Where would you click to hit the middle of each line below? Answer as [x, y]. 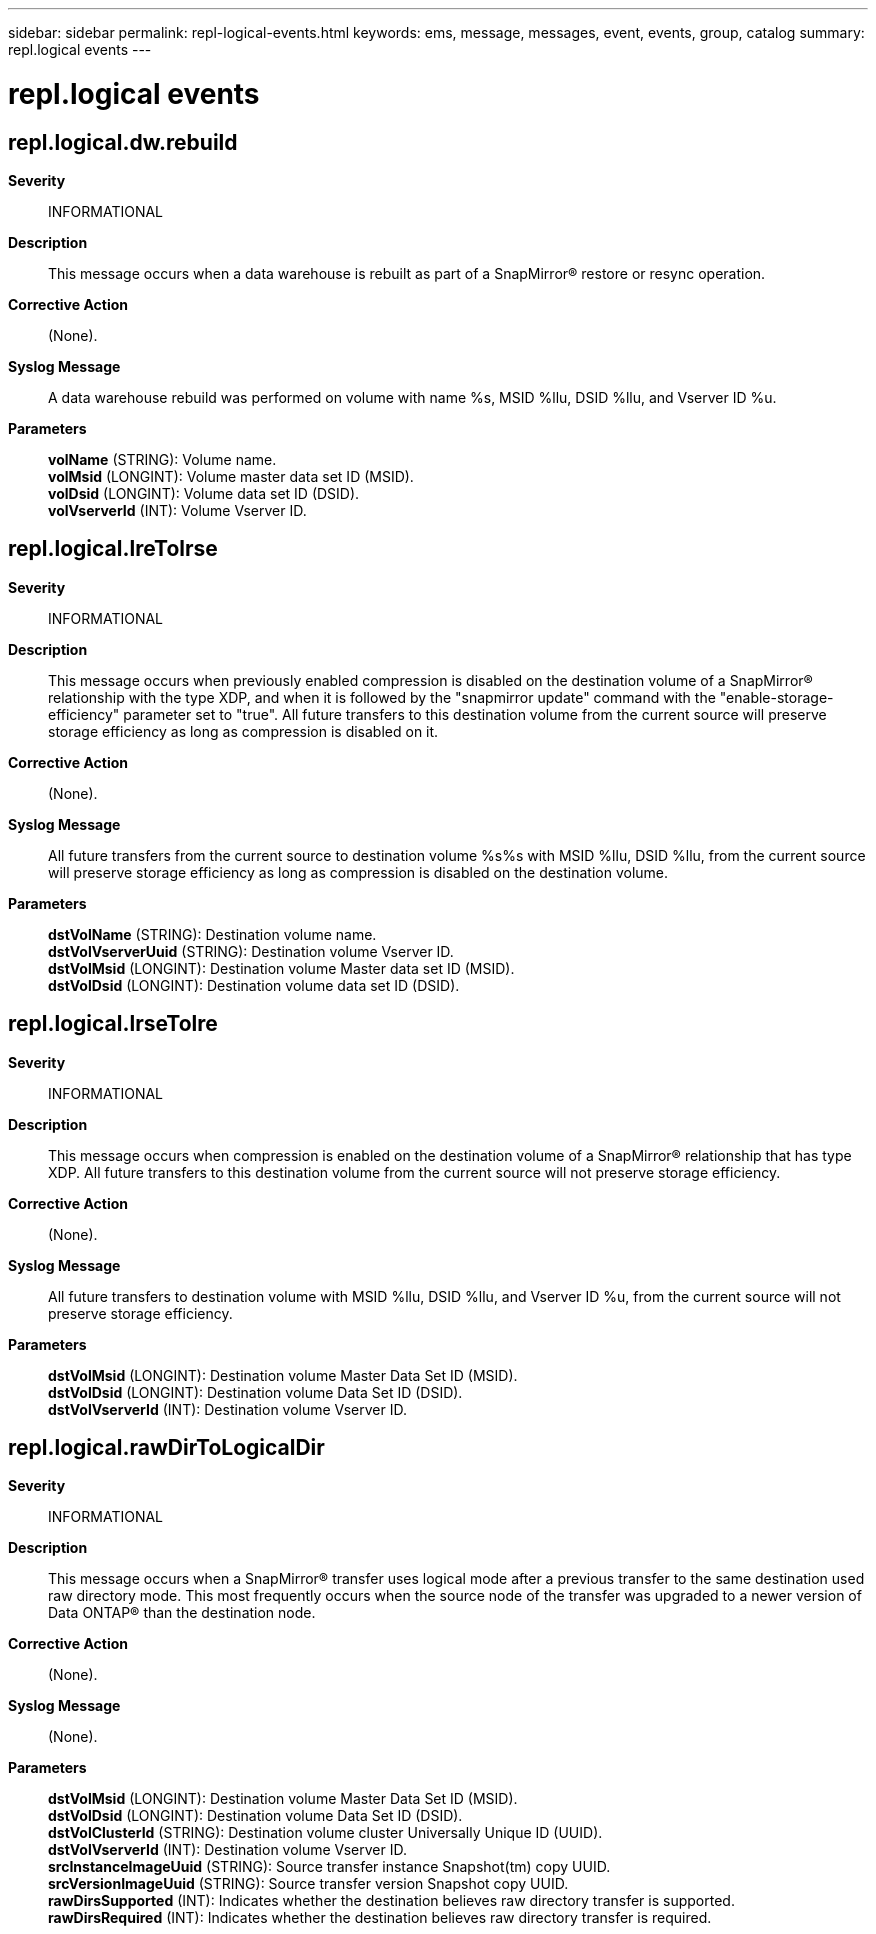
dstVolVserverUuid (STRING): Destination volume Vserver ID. [251, 951]
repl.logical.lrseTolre [113, 1024]
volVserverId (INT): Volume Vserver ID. [177, 510]
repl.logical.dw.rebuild [123, 142]
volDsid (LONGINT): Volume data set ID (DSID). [204, 493]
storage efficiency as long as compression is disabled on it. [243, 731]
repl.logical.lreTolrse [113, 549]
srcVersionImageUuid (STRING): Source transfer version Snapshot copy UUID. [308, 1884]
